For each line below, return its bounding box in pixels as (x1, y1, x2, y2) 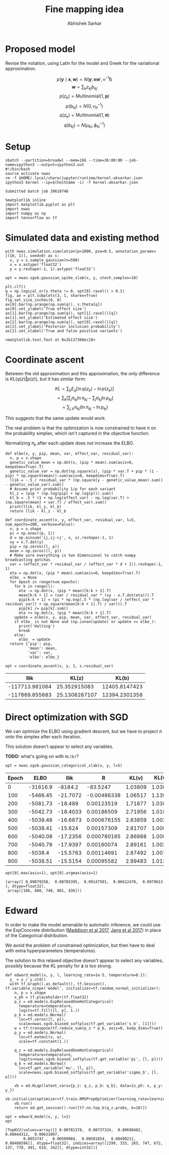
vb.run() (14, 1101, 33, 1106)
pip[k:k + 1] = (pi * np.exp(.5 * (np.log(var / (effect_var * (18, 597, 154, 602)
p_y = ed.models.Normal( (14, 1030, 66, 1035)
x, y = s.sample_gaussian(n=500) (10, 257, 80, 262)
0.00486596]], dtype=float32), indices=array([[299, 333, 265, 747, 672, (5, 1140, 163, 1146)
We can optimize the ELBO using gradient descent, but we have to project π (5, 728, 162, 734)
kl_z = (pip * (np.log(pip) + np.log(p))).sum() (10, 491, 114, 496)
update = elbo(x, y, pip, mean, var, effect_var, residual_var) (14, 614, 152, 620)
